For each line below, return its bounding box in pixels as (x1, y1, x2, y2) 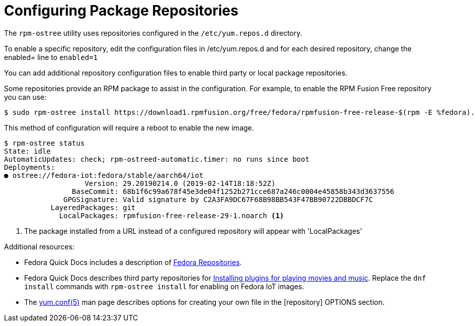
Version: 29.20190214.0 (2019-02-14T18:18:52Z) (85, 179, 276, 187)
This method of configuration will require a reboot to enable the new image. (4, 123, 254, 132)
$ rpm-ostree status (4, 139, 85, 147)
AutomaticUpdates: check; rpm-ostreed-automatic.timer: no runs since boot (4, 155, 309, 163)
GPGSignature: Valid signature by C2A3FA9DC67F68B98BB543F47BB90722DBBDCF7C (63, 195, 373, 204)
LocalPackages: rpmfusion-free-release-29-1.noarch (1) (59, 211, 284, 220)
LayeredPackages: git (50, 203, 136, 212)
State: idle (4, 147, 51, 155)
